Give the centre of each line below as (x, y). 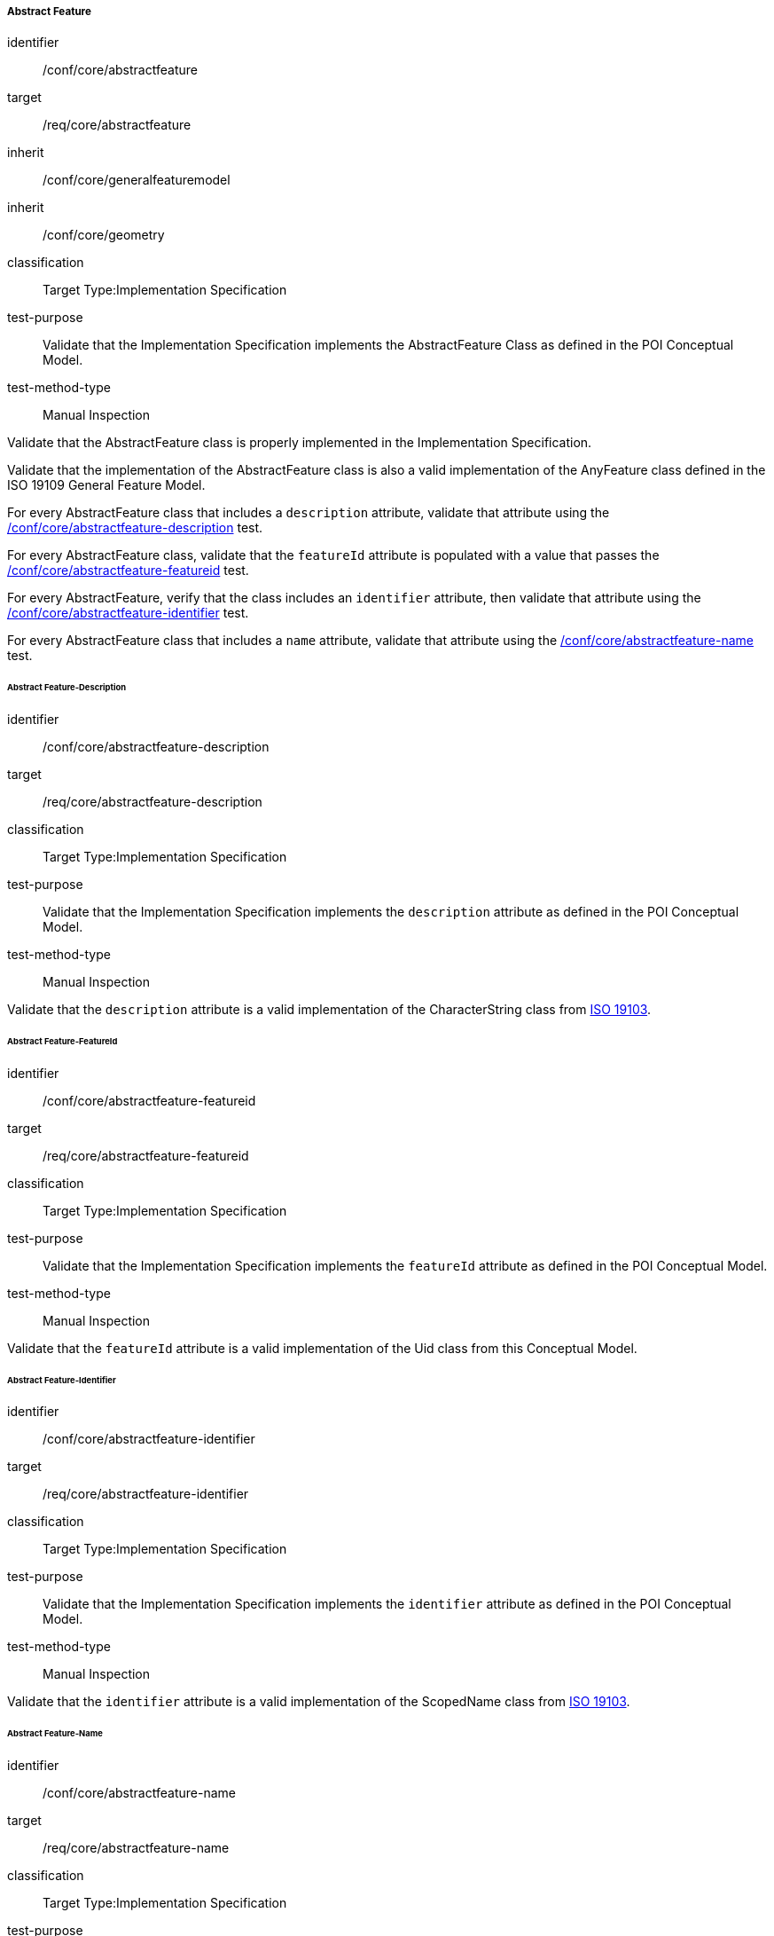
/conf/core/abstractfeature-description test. (135, 528)
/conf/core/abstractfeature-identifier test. (128, 613)
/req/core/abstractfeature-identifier (146, 1494)
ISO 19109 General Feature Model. (106, 485)
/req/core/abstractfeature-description (152, 802)
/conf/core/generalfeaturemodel (137, 180)
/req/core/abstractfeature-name (136, 1848)
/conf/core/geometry (104, 235)
